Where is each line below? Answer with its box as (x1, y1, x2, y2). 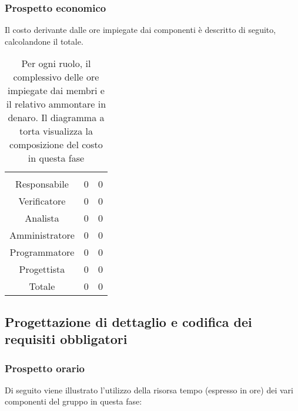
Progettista (19, 262, 65, 276)
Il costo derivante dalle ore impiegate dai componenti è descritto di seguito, (5, 24, 276, 36)
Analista (25, 211, 59, 225)
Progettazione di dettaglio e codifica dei (5, 312, 252, 330)
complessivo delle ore (13, 70, 99, 84)
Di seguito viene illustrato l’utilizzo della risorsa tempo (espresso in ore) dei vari (5, 383, 293, 396)
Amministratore (9, 228, 75, 242)
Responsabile (15, 177, 69, 191)
